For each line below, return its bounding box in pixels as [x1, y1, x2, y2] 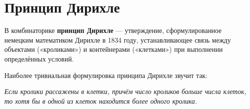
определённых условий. [4, 53, 74, 63]
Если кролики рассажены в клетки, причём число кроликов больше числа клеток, [4, 86, 247, 96]
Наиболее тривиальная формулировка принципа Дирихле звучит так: [4, 70, 208, 80]
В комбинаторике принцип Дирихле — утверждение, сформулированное [4, 25, 222, 35]
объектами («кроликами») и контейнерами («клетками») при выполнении [4, 44, 223, 54]
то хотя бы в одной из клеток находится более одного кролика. [4, 95, 197, 106]
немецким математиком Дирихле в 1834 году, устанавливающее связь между [4, 34, 231, 45]
